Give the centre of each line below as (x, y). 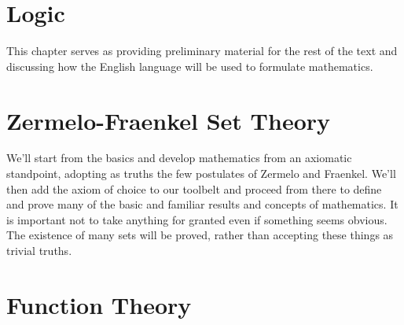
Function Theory (99, 304)
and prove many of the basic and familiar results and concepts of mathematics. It (202, 204)
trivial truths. (39, 250)
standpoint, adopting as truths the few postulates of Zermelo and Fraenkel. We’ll (201, 174)
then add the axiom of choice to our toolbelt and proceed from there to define (194, 188)
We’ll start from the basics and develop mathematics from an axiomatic (179, 158)
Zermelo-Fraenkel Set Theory (169, 120)
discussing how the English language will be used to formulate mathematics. (190, 66)
